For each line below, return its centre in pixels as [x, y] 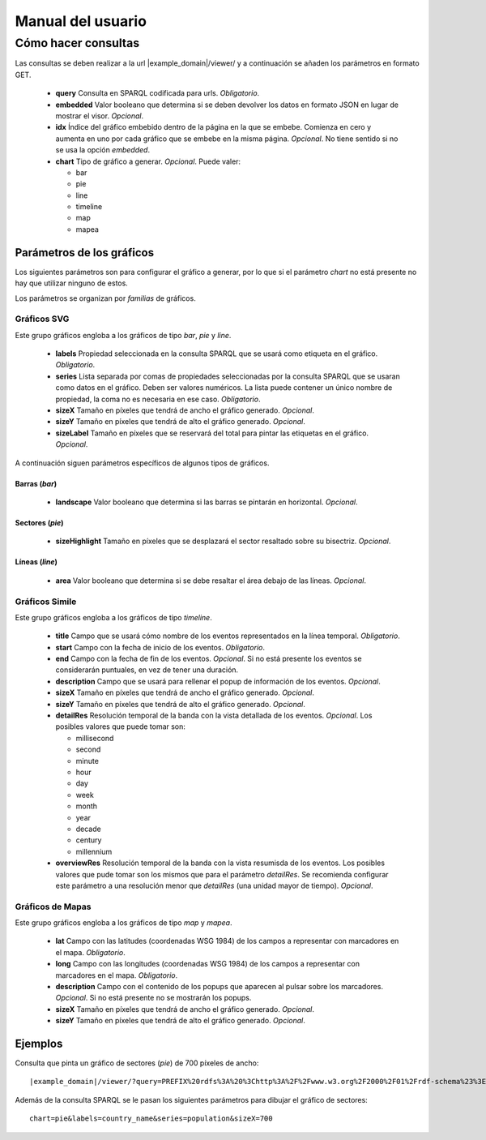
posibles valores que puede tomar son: [121, 726]
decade [88, 829]
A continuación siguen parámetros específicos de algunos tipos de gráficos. [142, 463]
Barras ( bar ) [36, 483]
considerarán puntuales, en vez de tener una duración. [147, 670]
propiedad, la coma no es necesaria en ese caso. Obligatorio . [158, 399]
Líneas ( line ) [36, 562]
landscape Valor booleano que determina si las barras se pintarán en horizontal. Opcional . [207, 502]
